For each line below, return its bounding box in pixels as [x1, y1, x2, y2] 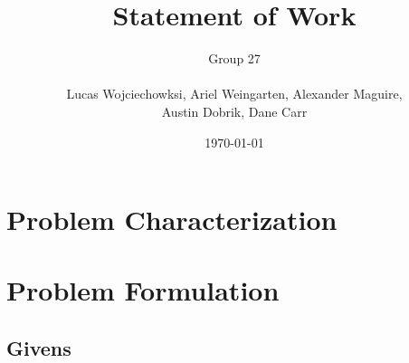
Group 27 [208, 49, 261, 68]
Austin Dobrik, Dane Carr [161, 101, 308, 120]
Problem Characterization [6, 201, 338, 238]
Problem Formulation [6, 272, 280, 309]
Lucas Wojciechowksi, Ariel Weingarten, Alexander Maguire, [66, 84, 403, 103]
